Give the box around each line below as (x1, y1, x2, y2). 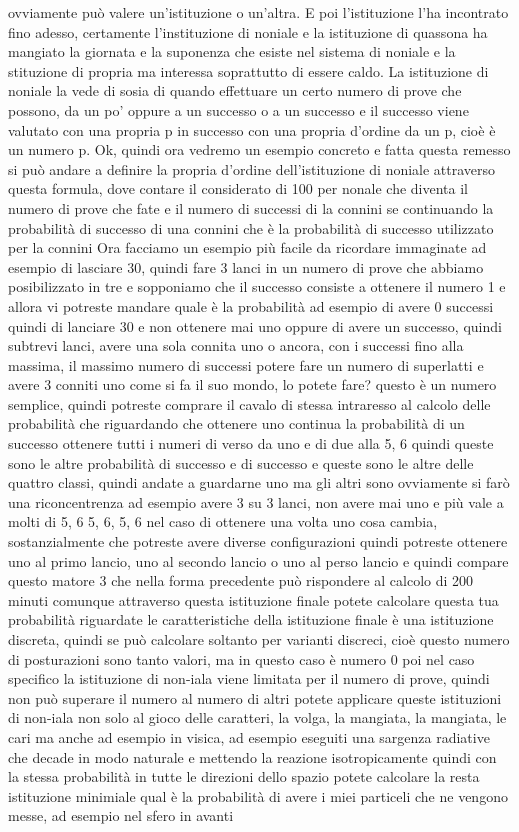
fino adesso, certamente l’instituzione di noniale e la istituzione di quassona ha (8, 21, 488, 42)
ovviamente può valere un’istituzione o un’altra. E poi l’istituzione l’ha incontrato (8, 2, 509, 22)
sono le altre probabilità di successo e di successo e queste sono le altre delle (8, 452, 474, 473)
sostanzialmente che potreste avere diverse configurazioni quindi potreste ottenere (8, 531, 508, 552)
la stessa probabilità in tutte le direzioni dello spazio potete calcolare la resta (8, 766, 480, 787)
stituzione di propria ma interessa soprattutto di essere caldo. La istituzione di (8, 60, 489, 81)
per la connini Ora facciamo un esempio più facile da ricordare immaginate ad (8, 237, 487, 258)
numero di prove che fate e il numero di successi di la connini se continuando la (8, 197, 494, 218)
